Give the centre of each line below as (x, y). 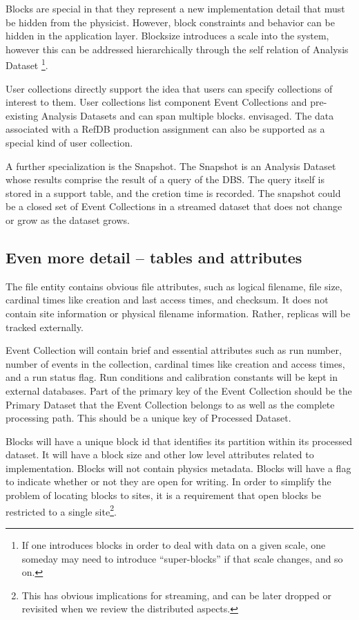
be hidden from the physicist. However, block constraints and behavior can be (170, 22)
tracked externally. (45, 327)
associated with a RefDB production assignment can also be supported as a (165, 129)
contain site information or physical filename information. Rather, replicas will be (178, 313)
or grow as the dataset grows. (68, 219)
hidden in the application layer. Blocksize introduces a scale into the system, (167, 36)
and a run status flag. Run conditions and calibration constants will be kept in (172, 377)
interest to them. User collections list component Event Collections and (156, 102)
